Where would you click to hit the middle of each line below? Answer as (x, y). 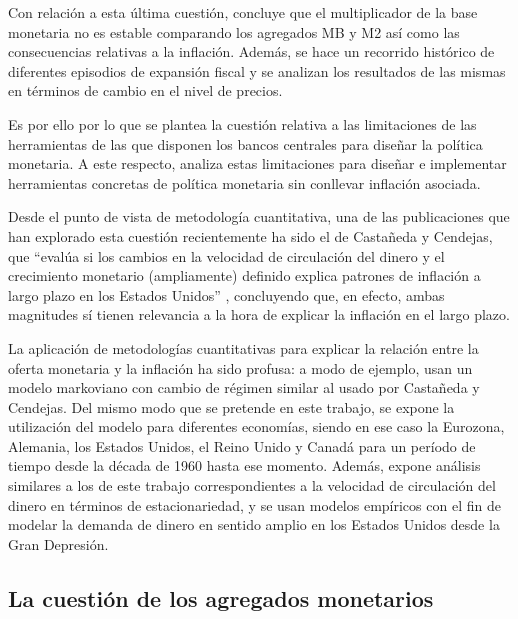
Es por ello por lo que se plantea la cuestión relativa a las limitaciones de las (242, 123)
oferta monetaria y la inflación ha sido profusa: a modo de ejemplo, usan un (240, 367)
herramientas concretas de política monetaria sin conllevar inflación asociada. (244, 182)
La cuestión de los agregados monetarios (221, 597)
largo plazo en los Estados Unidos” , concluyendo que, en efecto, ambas (226, 294)
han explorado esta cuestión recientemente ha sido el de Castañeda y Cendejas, (250, 235)
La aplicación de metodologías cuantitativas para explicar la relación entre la (243, 347)
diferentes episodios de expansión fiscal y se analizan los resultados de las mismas (257, 70)
